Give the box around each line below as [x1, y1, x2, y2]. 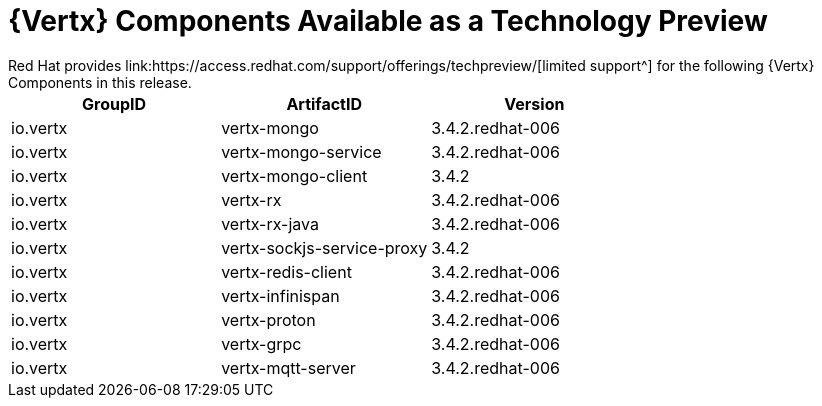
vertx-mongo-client [221, 165, 368, 186]
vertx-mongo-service [221, 141, 382, 162]
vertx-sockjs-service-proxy [221, 237, 428, 258]
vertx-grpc [221, 333, 302, 354]
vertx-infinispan [221, 285, 340, 306]
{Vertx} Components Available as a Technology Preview [8, 4, 768, 38]
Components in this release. [8, 73, 192, 91]
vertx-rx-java [221, 213, 319, 234]
